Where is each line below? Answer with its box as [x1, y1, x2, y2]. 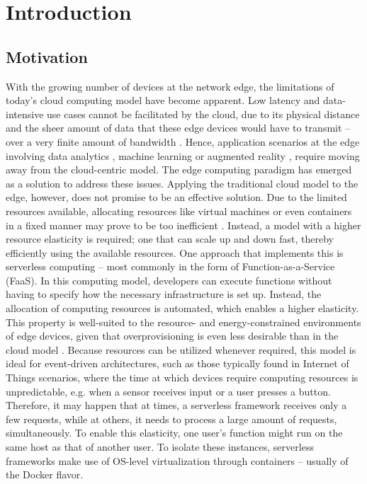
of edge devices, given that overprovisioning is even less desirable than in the [6, 328, 339, 343]
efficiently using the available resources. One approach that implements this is [6, 245, 344, 260]
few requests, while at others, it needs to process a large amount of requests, [6, 411, 337, 426]
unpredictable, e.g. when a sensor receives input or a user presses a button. [6, 384, 331, 398]
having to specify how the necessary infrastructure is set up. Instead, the [6, 287, 322, 301]
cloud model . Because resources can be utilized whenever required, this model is [6, 342, 356, 357]
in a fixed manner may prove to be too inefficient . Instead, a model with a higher [6, 217, 361, 232]
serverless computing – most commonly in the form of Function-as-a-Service [6, 259, 335, 274]
